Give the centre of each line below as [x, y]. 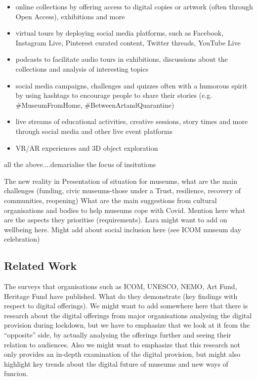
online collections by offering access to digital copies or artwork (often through [134, 6]
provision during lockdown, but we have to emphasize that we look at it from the [127, 325]
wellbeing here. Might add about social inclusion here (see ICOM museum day [123, 229]
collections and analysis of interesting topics [82, 68]
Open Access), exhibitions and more [70, 16]
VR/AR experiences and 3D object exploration [87, 148]
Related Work [41, 266]
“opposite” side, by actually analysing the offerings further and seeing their [118, 335]
